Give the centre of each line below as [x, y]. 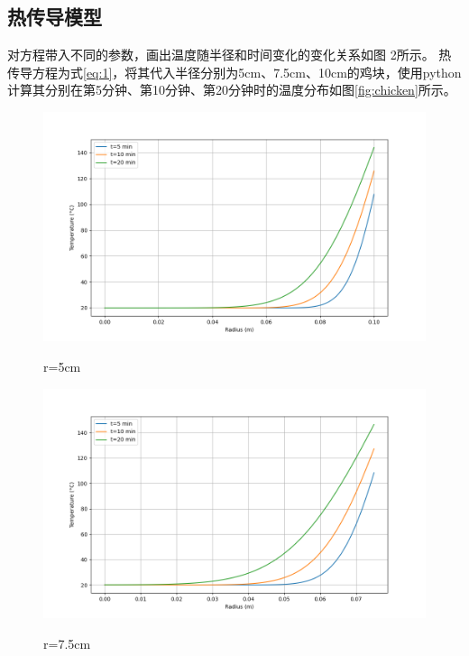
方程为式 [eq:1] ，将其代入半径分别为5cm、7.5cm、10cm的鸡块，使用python [247, 72]
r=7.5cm [67, 643]
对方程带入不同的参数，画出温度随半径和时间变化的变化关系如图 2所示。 [221, 55]
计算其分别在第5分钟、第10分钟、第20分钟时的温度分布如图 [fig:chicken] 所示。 [232, 90]
